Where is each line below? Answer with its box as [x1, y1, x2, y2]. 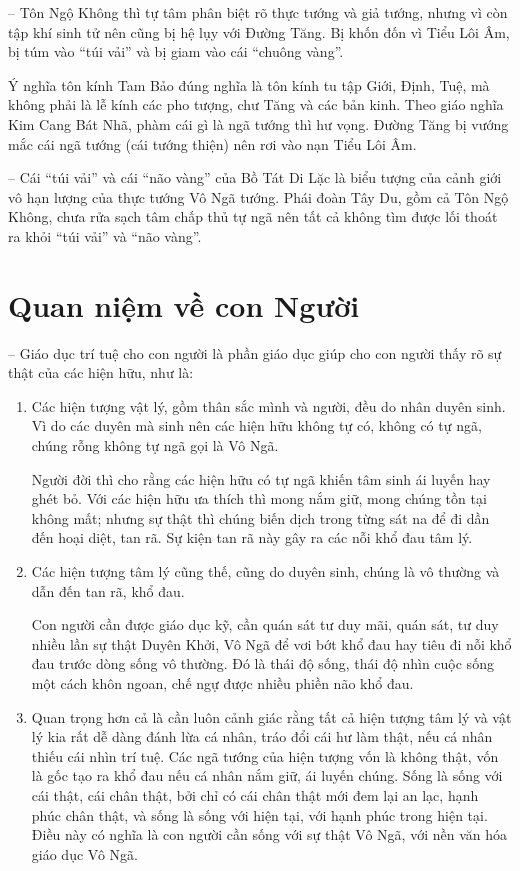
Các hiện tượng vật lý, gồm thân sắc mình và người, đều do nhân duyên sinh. [31, 395, 506, 416]
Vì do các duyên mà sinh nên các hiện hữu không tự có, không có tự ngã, [31, 415, 482, 436]
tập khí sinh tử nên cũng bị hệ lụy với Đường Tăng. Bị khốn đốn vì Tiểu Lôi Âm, [8, 21, 510, 42]
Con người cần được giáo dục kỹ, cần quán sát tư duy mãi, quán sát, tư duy [31, 614, 499, 635]
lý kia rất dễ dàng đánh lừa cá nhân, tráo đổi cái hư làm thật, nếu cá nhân [31, 726, 493, 747]
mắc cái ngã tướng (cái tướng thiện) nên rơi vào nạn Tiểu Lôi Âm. [8, 133, 417, 154]
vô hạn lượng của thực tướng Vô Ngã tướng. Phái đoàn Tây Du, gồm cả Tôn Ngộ [8, 186, 509, 207]
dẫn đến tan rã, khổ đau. [31, 580, 185, 601]
